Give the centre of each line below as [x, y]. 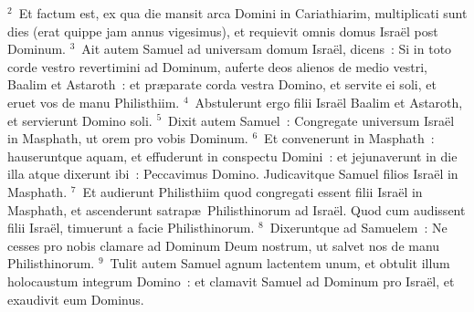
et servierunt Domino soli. [80, 120]
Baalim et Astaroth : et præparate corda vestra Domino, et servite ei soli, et [222, 84]
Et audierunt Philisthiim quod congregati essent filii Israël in [253, 191]
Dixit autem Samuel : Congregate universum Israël [311, 120]
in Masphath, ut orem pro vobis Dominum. [128, 138]
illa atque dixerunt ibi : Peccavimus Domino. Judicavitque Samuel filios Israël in [233, 174]
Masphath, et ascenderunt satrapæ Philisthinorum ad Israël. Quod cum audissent [237, 209]
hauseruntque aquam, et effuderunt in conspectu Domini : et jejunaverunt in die [232, 156]
